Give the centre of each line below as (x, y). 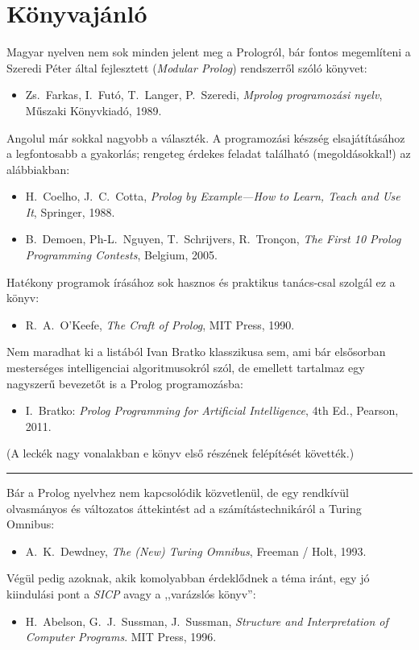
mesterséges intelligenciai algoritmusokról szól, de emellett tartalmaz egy (186, 368)
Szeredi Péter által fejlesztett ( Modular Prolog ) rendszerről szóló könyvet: (187, 67)
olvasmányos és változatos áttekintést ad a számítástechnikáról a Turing (184, 508)
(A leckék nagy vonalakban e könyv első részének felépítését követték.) (180, 453)
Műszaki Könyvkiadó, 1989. (93, 110)
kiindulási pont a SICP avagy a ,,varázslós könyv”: (131, 593)
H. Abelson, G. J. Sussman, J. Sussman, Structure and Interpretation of (207, 621)
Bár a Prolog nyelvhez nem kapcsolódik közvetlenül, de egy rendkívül (178, 492)
